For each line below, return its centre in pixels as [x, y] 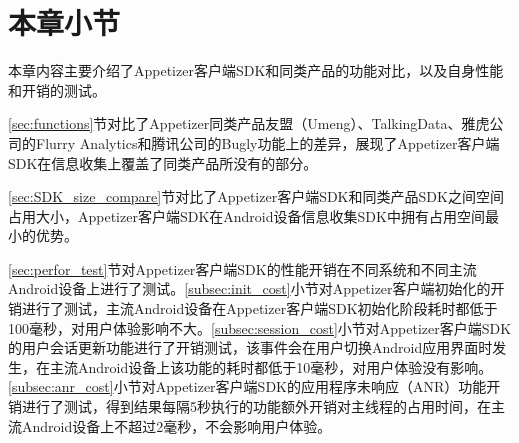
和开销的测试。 [57, 89]
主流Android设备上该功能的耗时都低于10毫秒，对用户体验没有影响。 [271, 366]
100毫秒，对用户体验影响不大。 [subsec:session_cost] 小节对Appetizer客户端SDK [260, 327]
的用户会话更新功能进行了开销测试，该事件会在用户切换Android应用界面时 [250, 347]
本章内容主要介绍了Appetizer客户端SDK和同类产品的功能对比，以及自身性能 [256, 70]
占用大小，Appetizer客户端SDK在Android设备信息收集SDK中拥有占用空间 [246, 215]
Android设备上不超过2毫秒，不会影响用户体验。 [176, 425]
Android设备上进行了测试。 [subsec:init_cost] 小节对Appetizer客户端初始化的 [249, 288]
